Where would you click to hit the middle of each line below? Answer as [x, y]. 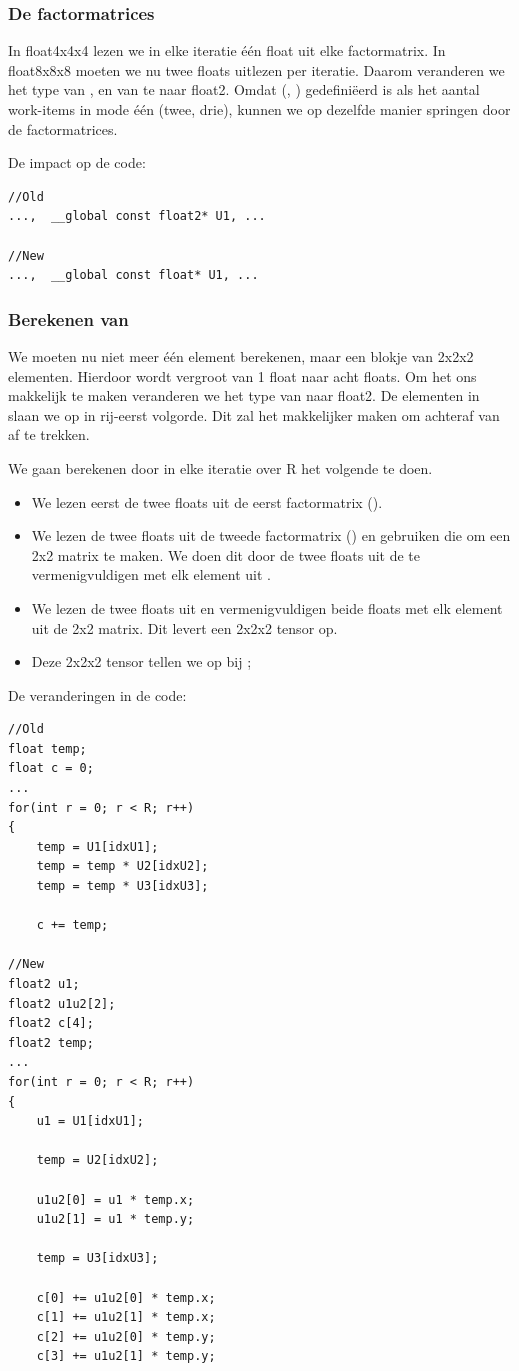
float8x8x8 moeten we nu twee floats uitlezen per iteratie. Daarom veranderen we [256, 69]
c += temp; [72, 925]
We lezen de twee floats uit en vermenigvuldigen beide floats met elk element [267, 607]
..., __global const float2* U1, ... [137, 216]
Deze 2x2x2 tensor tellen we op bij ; [141, 661]
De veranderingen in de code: [97, 694]
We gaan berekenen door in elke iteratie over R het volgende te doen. [220, 467]
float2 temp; [51, 1042]
